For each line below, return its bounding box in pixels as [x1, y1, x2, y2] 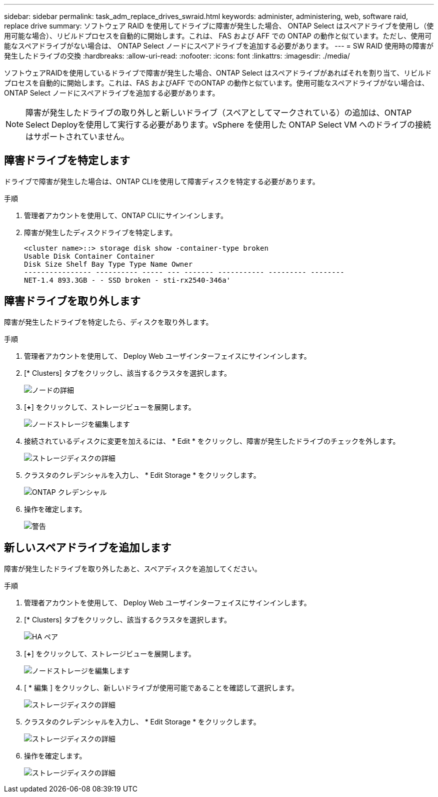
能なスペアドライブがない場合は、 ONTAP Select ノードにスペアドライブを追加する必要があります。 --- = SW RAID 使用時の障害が [4, 42, 434, 50]
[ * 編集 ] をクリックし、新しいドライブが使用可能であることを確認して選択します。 [24, 683, 299, 692]
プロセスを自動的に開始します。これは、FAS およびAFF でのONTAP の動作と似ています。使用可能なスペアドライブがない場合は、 [4, 79, 429, 87]
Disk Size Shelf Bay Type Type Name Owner [24, 260, 193, 268]
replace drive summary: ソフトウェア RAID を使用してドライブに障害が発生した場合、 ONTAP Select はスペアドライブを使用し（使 [4, 22, 434, 30]
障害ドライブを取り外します [4, 295, 140, 308]
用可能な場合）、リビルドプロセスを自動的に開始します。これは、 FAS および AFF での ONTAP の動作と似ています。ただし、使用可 [4, 32, 432, 40]
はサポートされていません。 [25, 132, 129, 142]
